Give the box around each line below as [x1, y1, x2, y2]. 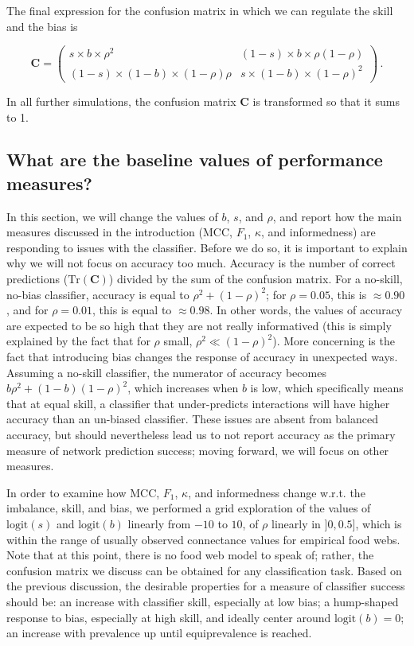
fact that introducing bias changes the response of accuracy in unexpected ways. [6, 348, 398, 365]
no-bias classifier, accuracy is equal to [6, 286, 189, 302]
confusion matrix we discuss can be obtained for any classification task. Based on [6, 562, 402, 578]
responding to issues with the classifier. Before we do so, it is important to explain [6, 239, 408, 255]
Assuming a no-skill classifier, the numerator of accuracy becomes [6, 364, 326, 380]
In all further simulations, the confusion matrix [6, 92, 236, 109]
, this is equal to [92, 302, 172, 318]
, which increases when [127, 379, 239, 396]
